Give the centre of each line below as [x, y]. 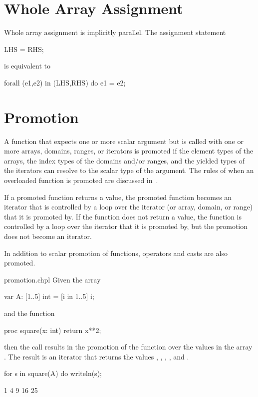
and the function [29, 313]
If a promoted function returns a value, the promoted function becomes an [118, 197]
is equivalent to [27, 66]
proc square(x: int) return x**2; [53, 330]
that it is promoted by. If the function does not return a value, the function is [123, 216]
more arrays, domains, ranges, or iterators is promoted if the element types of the [129, 151]
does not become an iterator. [48, 236]
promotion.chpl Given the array [52, 279]
